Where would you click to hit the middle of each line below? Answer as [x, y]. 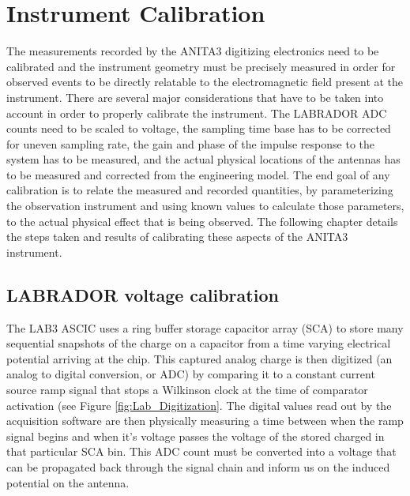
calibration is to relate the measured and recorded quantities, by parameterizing [200, 190]
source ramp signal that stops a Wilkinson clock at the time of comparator [187, 390]
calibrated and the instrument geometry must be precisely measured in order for [201, 66]
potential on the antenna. [68, 482]
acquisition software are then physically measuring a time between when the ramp [205, 421]
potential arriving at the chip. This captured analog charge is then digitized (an [199, 358]
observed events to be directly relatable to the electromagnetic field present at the [205, 82]
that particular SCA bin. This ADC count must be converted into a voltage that [201, 451]
